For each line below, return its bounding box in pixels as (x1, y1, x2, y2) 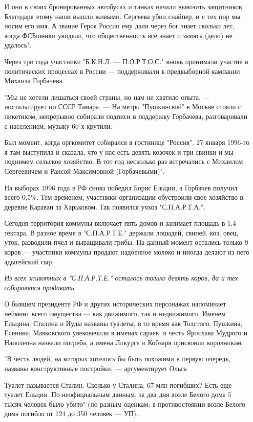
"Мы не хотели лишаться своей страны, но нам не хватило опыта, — (4, 92, 210, 102)
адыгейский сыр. (4, 256, 54, 266)
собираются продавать (4, 282, 74, 292)
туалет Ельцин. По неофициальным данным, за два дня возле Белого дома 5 (4, 389, 232, 399)
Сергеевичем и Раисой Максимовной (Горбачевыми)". (4, 165, 165, 176)
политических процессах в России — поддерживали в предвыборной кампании (4, 66, 240, 76)
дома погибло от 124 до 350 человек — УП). (4, 408, 138, 419)
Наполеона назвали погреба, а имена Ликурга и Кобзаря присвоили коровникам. (4, 337, 243, 347)
